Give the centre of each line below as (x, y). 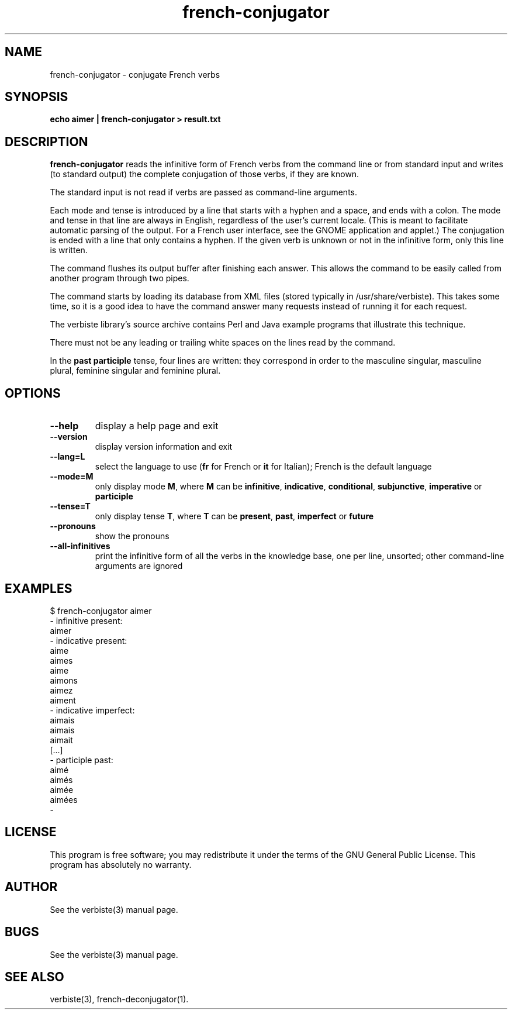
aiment (63, 700)
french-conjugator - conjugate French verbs (135, 74)
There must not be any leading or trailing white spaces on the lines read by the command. (223, 343)
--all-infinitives (80, 546)
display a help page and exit (157, 426)
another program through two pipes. (120, 278)
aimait (61, 740)
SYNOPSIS (37, 97)
